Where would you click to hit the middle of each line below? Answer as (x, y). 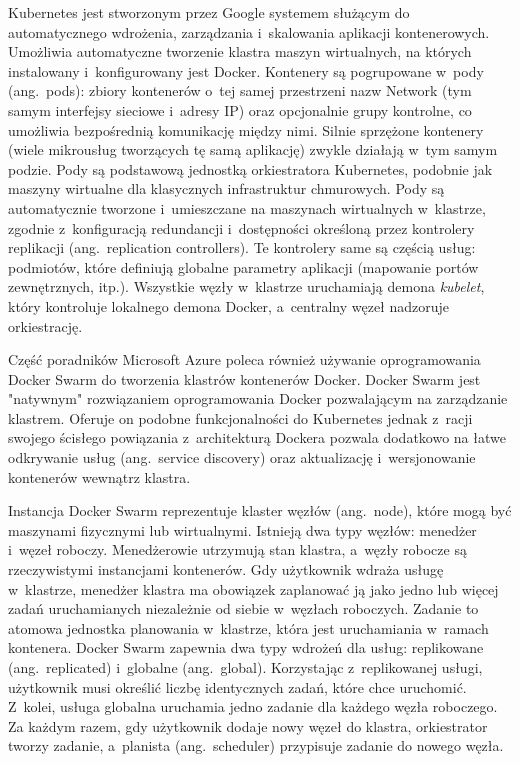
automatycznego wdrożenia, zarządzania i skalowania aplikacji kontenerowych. (249, 31)
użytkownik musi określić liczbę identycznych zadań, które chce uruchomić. (237, 686)
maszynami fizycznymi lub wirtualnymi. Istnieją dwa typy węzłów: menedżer (242, 529)
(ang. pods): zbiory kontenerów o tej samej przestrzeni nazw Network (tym (240, 90)
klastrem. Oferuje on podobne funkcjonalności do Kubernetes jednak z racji (240, 417)
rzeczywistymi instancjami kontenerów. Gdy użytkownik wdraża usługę (226, 569)
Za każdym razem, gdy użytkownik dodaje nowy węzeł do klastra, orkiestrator (248, 725)
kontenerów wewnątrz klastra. (99, 476)
